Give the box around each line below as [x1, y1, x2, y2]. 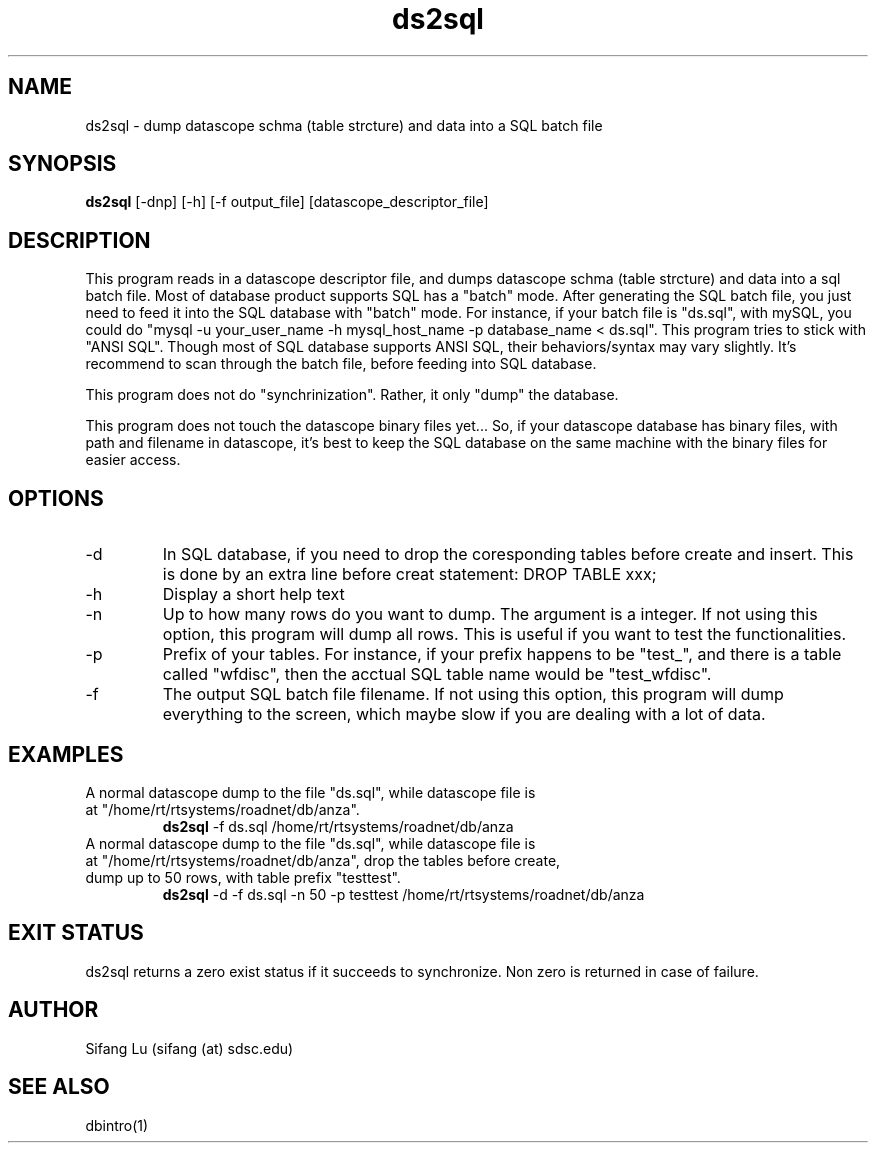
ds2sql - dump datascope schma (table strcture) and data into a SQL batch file [85, 116, 603, 134]
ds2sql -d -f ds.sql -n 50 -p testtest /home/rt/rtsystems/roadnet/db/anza [162, 885, 645, 903]
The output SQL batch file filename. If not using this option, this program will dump [162, 684, 784, 705]
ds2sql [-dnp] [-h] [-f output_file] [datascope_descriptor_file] [85, 193, 489, 211]
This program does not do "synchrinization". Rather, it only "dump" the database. [85, 386, 619, 404]
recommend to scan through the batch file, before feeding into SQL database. [85, 355, 597, 373]
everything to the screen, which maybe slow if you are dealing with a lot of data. [162, 704, 766, 725]
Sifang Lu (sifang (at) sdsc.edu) [85, 1039, 294, 1057]
